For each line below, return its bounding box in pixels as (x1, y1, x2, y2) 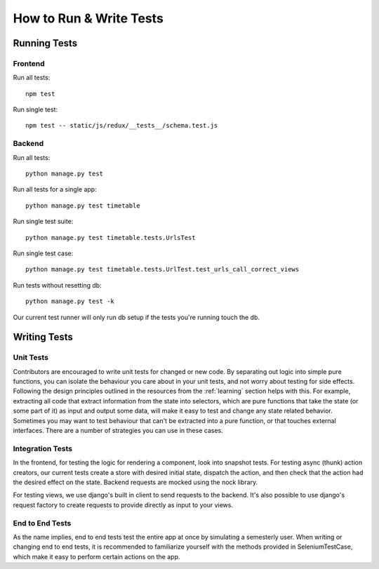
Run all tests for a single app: (13, 185, 98, 194)
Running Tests (13, 37, 77, 49)
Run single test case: (13, 249, 74, 257)
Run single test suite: (13, 217, 74, 226)
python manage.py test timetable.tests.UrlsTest (25, 234, 196, 241)
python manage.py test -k (25, 297, 115, 305)
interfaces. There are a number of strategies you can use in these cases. (13, 427, 224, 435)
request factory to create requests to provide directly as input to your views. (13, 500, 233, 509)
